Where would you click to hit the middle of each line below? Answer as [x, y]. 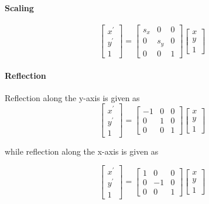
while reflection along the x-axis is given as [82, 151]
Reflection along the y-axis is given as [72, 97]
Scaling [19, 7]
